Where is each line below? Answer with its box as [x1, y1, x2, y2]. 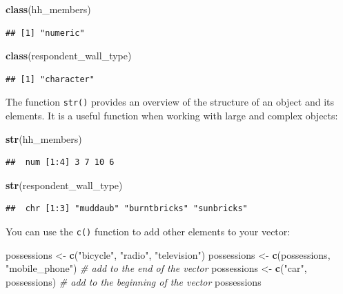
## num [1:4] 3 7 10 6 [6, 157, 115, 168]
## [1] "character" [6, 74, 95, 84]
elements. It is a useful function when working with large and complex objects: [6, 108, 338, 123]
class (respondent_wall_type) [6, 48, 132, 63]
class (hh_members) [6, 2, 91, 16]
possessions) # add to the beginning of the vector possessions [6, 274, 262, 288]
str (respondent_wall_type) [6, 177, 123, 192]
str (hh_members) [6, 131, 82, 146]
